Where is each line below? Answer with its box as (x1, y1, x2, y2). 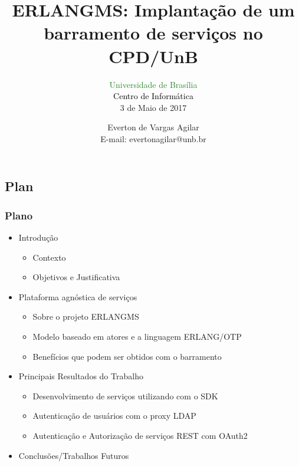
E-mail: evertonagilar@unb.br (100, 132, 206, 145)
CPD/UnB (109, 44, 198, 68)
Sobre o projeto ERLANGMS (32, 310, 139, 323)
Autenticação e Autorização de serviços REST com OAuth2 (32, 429, 248, 442)
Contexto (32, 251, 66, 263)
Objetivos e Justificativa (32, 271, 120, 283)
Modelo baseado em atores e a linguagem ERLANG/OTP (32, 330, 242, 343)
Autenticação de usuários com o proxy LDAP (32, 409, 196, 422)
